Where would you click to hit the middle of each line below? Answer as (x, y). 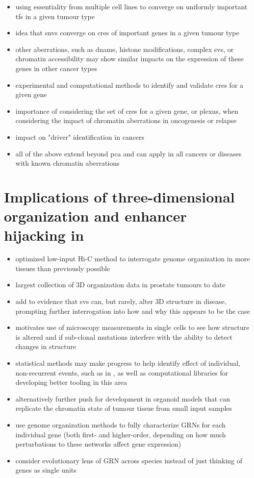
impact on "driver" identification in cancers (80, 137)
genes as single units (46, 470)
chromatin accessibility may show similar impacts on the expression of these (129, 59)
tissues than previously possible (63, 268)
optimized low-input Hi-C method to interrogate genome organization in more (133, 259)
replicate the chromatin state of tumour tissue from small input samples (124, 408)
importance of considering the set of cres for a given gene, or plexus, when (127, 111)
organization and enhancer (95, 216)
